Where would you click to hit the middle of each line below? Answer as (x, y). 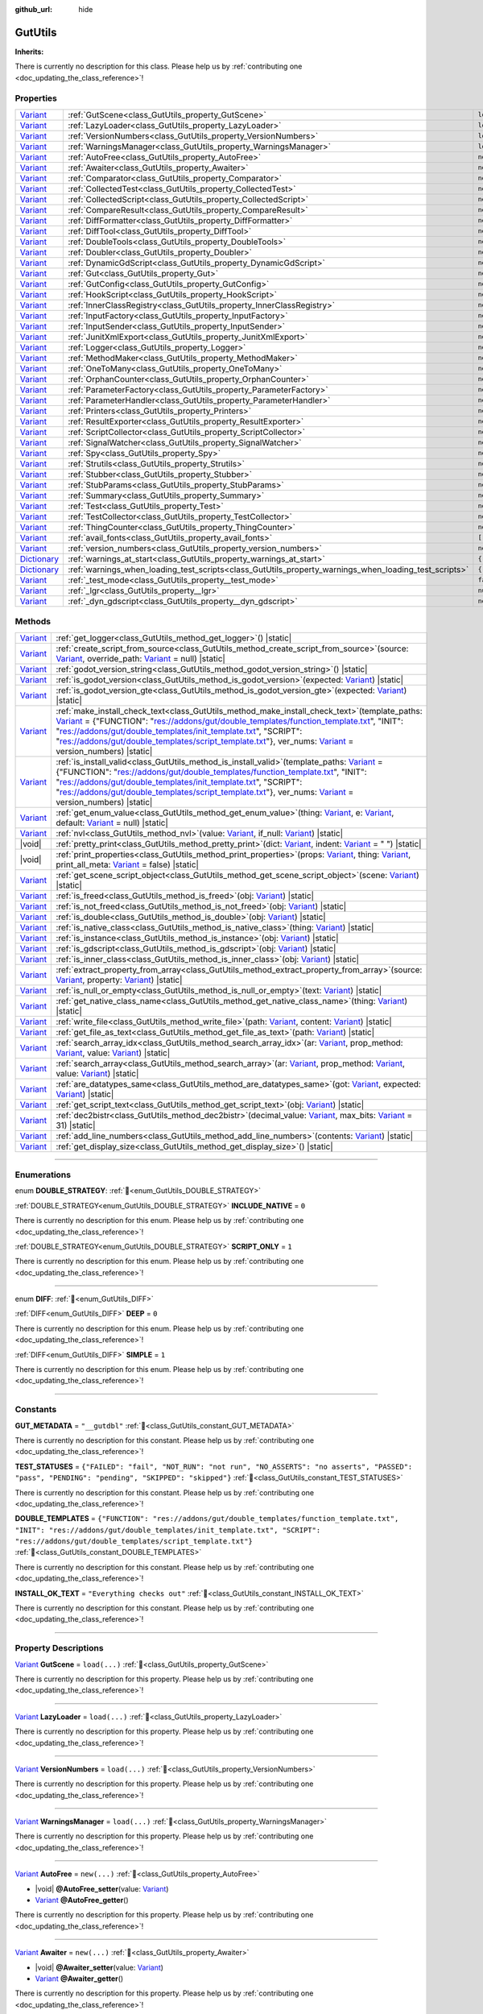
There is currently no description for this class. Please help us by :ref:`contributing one (159, 66)
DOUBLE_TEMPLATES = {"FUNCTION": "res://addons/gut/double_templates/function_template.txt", (207, 1519)
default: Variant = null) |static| (112, 823)
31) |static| (76, 1125)
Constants (36, 1410)
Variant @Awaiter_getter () (79, 1979)
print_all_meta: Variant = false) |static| (127, 864)
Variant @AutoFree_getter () (82, 1900)
